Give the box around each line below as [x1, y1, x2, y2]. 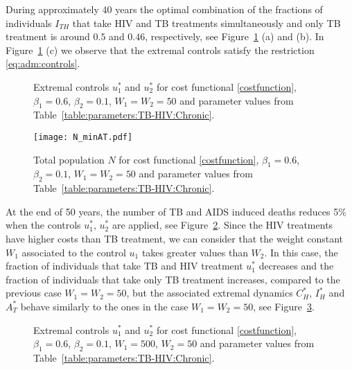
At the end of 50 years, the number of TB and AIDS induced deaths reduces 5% [6, 204, 346, 218]
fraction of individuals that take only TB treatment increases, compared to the [6, 272, 340, 286]
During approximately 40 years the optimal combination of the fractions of [6, 2, 323, 16]
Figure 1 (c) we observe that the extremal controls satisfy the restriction [6, 42, 315, 57]
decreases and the [258, 258, 334, 273]
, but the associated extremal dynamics [126, 285, 293, 300]
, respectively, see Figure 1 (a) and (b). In [145, 29, 324, 44]
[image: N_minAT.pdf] [33, 132, 133, 142]
